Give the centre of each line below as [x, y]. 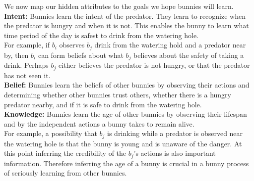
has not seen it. [27, 75]
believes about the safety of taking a [189, 55]
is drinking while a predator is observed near [175, 133]
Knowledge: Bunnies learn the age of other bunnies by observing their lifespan [126, 114]
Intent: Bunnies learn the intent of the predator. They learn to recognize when [125, 16]
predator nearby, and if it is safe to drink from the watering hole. [103, 104]
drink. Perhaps [26, 65]
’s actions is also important [175, 153]
